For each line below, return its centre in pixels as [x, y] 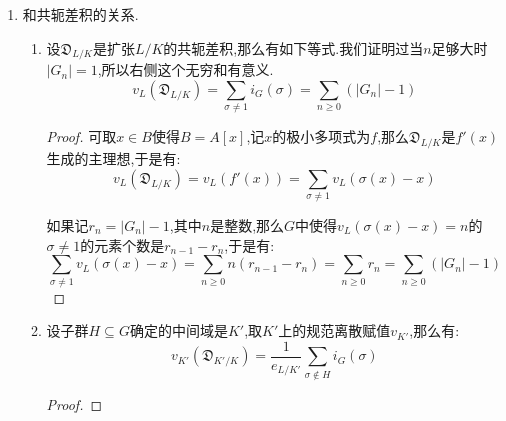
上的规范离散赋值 [334, 330]
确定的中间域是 [178, 330]
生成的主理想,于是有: [113, 158]
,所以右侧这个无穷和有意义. [185, 69]
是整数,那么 [247, 225]
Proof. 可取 [81, 136]
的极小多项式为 [321, 136]
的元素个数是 [122, 244]
